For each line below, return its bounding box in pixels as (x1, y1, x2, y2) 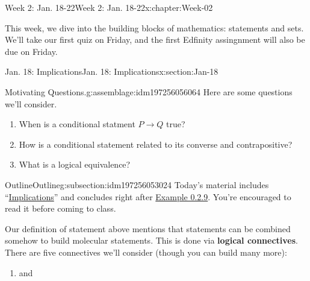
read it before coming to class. (5, 202, 116, 215)
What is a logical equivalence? (19, 158, 131, 171)
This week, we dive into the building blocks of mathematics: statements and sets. (5, 21, 304, 34)
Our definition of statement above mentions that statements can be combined (5, 222, 291, 235)
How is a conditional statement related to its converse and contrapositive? (19, 137, 293, 150)
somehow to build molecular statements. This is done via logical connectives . (5, 234, 298, 247)
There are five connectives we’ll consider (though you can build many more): (5, 245, 287, 258)
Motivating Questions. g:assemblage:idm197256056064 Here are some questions (5, 85, 293, 98)
